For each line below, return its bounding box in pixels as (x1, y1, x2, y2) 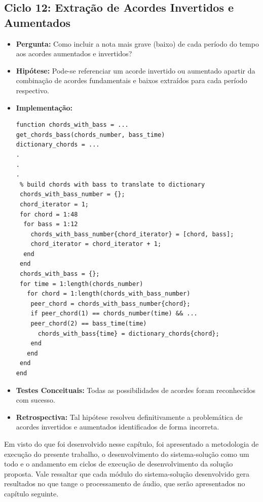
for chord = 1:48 (19, 210, 78, 218)
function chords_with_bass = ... (16, 121, 129, 129)
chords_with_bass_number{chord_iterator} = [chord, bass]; (30, 230, 234, 238)
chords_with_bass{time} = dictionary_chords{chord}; (37, 330, 219, 337)
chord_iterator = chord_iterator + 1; (30, 240, 162, 248)
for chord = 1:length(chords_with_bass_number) (27, 290, 191, 298)
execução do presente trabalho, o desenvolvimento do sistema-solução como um (4, 448, 249, 459)
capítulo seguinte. (4, 488, 59, 498)
